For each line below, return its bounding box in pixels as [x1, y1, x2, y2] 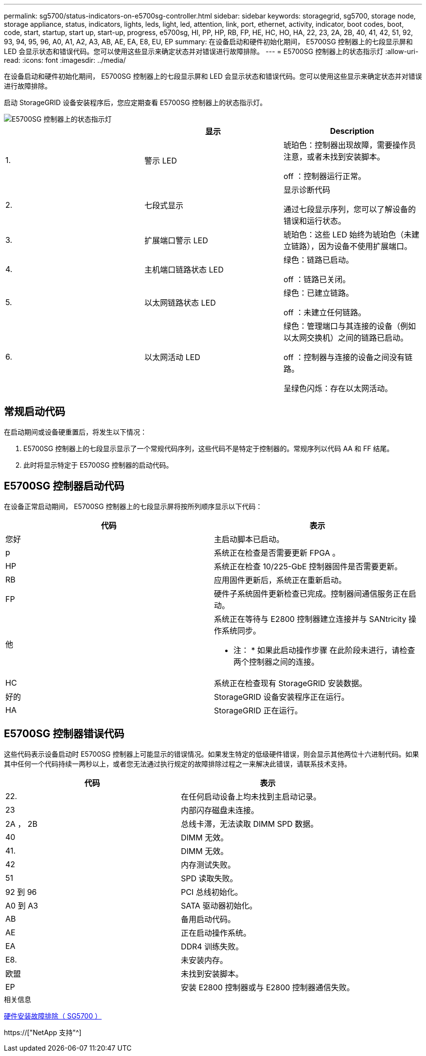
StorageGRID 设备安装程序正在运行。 [214, 692, 349, 702]
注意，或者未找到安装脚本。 [283, 152, 385, 162]
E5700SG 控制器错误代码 [4, 728, 124, 740]
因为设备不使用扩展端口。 [318, 241, 412, 251]
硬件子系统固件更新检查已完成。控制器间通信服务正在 [214, 588, 409, 599]
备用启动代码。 [180, 914, 235, 924]
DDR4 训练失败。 [180, 941, 244, 951]
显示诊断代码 [283, 185, 330, 195]
